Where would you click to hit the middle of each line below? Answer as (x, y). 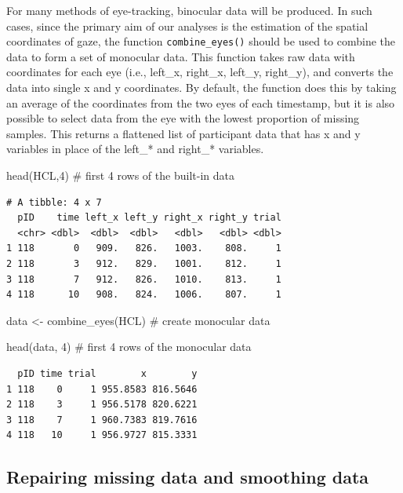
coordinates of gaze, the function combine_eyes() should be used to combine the (201, 41)
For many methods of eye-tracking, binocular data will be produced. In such (189, 10)
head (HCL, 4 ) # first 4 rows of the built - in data (120, 175)
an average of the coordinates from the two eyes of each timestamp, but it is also (201, 102)
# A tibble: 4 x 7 (54, 202)
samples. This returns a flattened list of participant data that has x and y (183, 133)
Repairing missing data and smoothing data (188, 477)
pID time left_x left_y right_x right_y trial (149, 218)
